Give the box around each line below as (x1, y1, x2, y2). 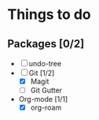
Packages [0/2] (7, 37, 85, 51)
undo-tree (28, 59, 62, 68)
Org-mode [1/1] (18, 95, 68, 104)
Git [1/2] (28, 69, 55, 77)
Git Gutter (30, 85, 63, 96)
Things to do (7, 6, 91, 24)
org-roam (30, 103, 62, 112)
